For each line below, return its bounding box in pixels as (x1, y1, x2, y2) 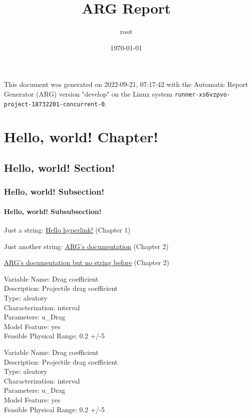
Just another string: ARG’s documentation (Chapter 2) (4, 241, 169, 251)
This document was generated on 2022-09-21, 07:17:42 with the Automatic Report (4, 79, 248, 89)
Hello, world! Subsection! (4, 185, 104, 198)
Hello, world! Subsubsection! (4, 206, 101, 216)
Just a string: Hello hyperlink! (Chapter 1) (4, 225, 131, 235)
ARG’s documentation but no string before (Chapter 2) (4, 257, 169, 268)
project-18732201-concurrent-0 (4, 100, 105, 108)
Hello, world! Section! (4, 160, 115, 175)
